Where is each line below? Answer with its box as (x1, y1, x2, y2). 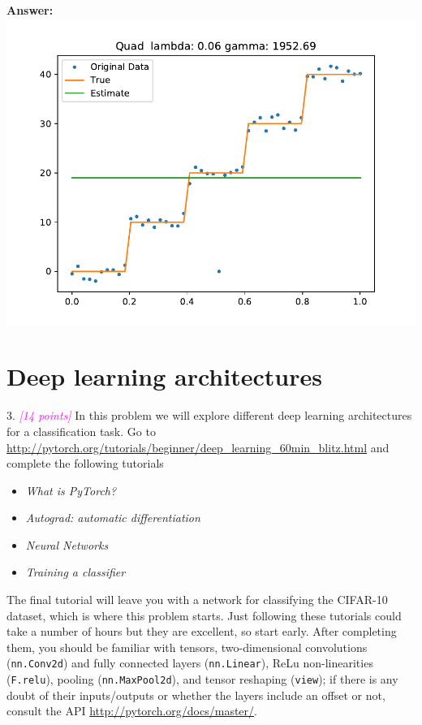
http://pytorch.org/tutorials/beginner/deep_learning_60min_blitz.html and (6, 438, 390, 455)
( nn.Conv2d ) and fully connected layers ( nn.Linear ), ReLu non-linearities (6, 654, 373, 671)
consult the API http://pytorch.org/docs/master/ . (6, 702, 257, 719)
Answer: (6, 2, 54, 18)
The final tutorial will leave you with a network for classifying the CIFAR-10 (6, 591, 388, 608)
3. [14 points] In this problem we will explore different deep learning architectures (6, 407, 412, 424)
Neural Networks (25, 536, 109, 553)
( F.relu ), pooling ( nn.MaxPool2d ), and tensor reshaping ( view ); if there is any (6, 671, 398, 688)
